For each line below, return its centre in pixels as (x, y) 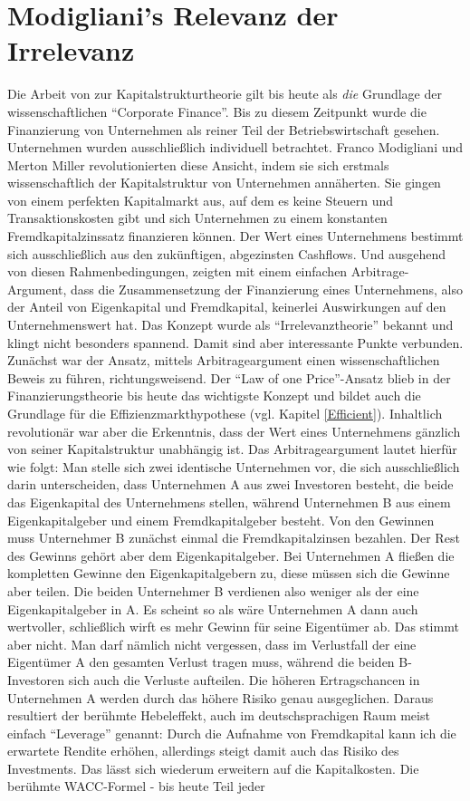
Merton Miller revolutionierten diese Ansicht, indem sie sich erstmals (198, 164)
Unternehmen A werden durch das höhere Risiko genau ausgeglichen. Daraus (221, 697)
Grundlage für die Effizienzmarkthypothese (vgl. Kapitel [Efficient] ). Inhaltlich (225, 413)
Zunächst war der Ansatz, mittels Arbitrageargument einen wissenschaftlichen (224, 360)
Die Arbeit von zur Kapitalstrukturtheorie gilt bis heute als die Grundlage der (225, 94)
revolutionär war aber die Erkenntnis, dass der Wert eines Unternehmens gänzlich (234, 431)
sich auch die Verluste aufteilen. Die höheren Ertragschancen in (244, 679)
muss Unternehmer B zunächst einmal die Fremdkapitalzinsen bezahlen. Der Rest (234, 538)
